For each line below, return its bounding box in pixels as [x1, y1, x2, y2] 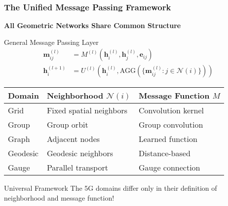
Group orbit [46, 119, 88, 131]
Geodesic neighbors [46, 147, 114, 159]
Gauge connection [138, 162, 200, 173]
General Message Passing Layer [4, 36, 99, 47]
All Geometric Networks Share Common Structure [4, 20, 181, 31]
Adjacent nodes [46, 133, 100, 145]
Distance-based [138, 147, 190, 159]
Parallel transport [46, 162, 108, 173]
